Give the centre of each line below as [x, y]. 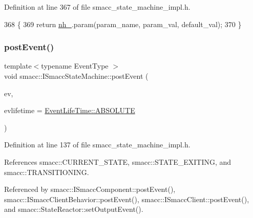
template [18, 66]
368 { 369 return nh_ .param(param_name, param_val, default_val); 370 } [123, 24]
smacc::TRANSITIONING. [47, 172]
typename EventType [75, 66]
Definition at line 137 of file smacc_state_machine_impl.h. [97, 145]
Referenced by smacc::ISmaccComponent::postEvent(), [90, 189]
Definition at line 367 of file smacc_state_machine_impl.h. [97, 7]
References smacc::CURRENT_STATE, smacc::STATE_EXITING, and [118, 161]
